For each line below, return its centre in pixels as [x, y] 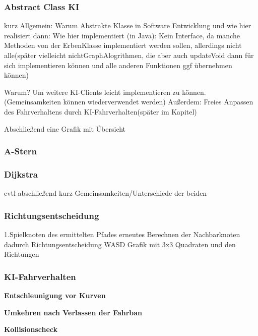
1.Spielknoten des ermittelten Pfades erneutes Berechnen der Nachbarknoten [122, 234]
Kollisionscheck [31, 329]
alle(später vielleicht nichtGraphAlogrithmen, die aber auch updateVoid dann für [129, 55]
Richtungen [22, 254]
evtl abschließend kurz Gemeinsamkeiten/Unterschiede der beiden [106, 193]
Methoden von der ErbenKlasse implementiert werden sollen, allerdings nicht [123, 45]
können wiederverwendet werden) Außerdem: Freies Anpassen [158, 102]
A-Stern [21, 151]
